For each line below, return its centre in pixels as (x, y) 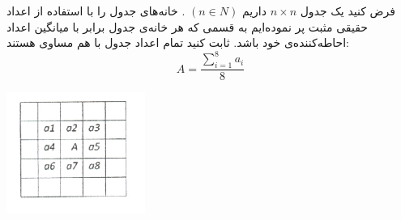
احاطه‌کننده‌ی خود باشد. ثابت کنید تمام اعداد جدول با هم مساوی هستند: (178, 42)
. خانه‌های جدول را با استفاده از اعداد (96, 11)
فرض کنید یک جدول (348, 11)
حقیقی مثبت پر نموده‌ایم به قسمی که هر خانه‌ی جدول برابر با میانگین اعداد (187, 26)
